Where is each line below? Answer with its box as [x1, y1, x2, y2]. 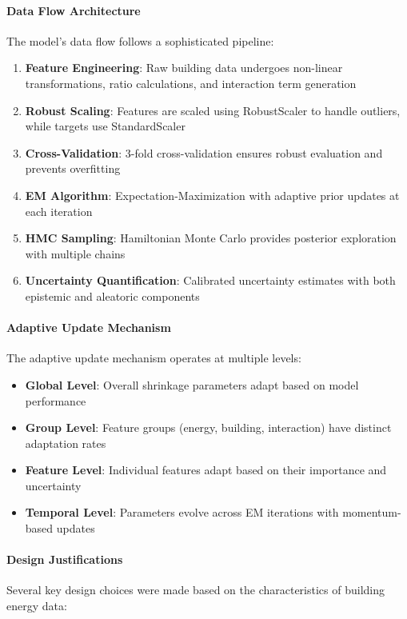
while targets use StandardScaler [25, 118, 186, 134]
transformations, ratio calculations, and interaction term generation [25, 74, 357, 91]
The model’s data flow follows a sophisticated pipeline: [6, 32, 274, 49]
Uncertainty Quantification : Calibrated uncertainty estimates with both [25, 272, 396, 289]
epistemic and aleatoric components [25, 287, 200, 304]
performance [25, 392, 86, 409]
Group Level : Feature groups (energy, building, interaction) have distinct [25, 419, 392, 436]
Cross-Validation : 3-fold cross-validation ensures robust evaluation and [25, 144, 383, 161]
